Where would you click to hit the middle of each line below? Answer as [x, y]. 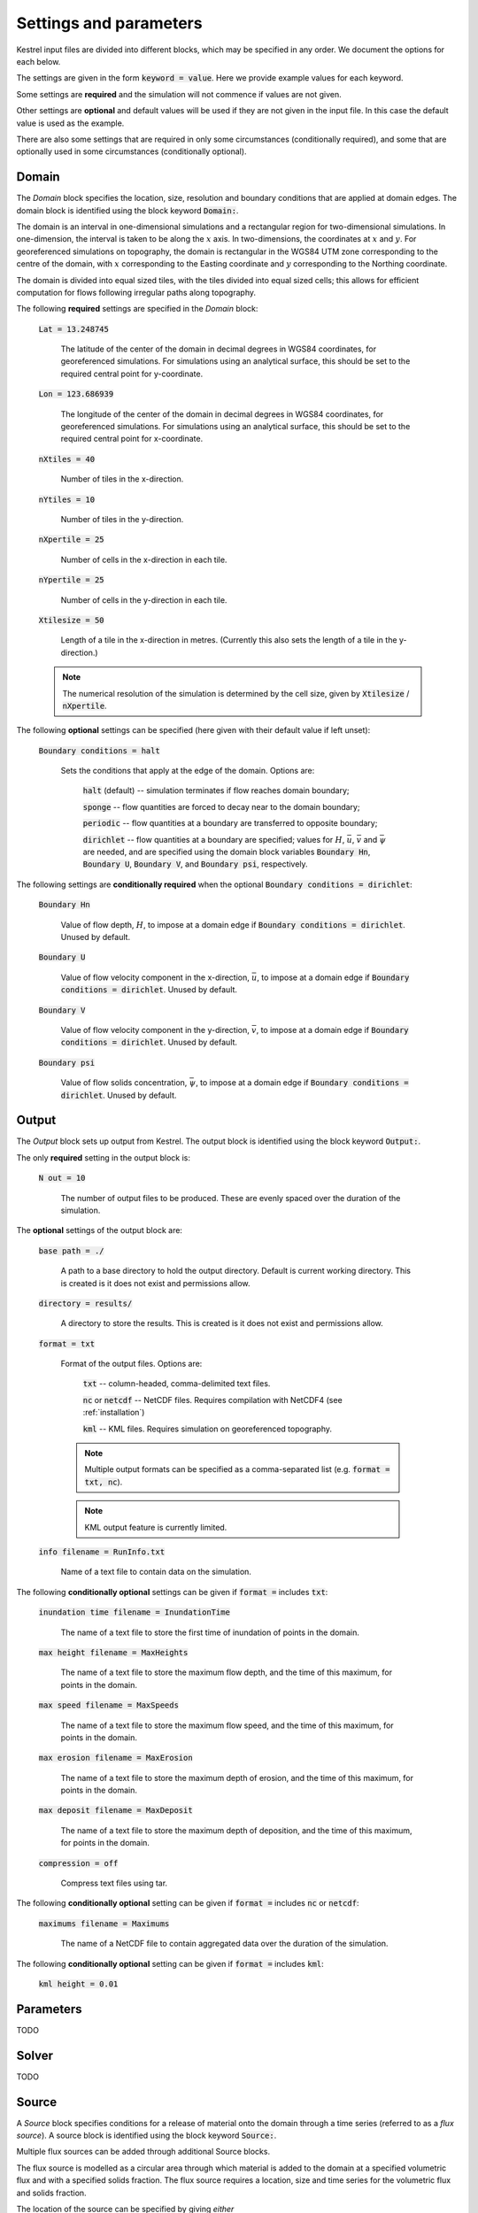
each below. [39, 61]
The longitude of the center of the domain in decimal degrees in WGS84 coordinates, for [222, 414]
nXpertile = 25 [72, 540]
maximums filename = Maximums [104, 1924]
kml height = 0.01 [78, 1984]
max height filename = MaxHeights [113, 1652]
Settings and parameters [109, 23]
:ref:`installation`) [114, 1413]
